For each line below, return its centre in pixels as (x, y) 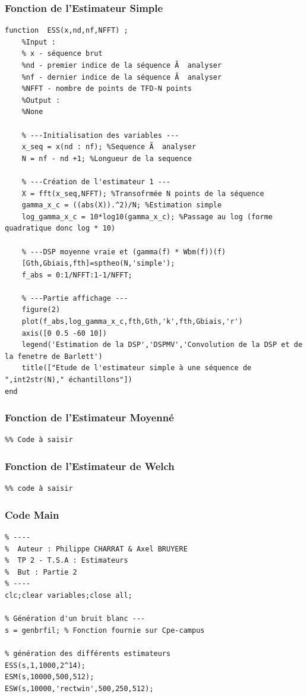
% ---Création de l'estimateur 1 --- (96, 182)
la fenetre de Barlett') (54, 356)
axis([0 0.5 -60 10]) (64, 333)
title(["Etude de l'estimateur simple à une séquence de (137, 368)
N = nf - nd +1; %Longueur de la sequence (107, 158)
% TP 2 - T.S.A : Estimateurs (67, 561)
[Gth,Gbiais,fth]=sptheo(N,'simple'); (98, 264)
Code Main (32, 514)
